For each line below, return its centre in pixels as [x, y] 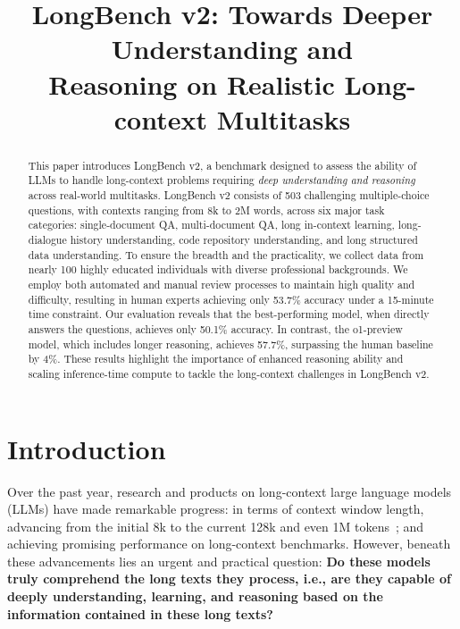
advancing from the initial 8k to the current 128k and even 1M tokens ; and [216, 526]
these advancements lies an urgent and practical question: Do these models [219, 561]
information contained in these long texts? [140, 613]
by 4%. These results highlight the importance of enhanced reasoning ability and [216, 359]
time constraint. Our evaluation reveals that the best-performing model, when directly [229, 314]
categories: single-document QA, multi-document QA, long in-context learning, [211, 225]
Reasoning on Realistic [192, 84]
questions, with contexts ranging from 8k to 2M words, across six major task [206, 210]
